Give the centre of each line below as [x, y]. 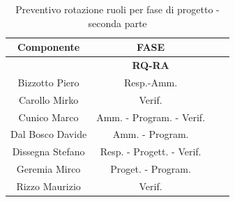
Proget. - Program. [151, 169]
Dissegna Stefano [48, 151]
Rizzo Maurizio [48, 186]
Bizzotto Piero [48, 82]
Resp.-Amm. [151, 82]
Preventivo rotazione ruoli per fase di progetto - [117, 9]
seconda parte [117, 23]
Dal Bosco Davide [49, 134]
